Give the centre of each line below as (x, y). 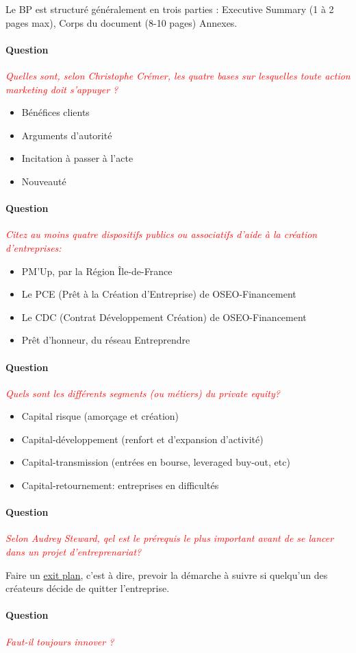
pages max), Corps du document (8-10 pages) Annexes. (122, 22)
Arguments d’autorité (67, 135)
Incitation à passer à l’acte (77, 158)
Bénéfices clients (55, 112)
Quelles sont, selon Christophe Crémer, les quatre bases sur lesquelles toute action (178, 75)
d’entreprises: (34, 247)
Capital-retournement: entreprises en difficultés (120, 485)
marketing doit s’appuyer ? (62, 89)
